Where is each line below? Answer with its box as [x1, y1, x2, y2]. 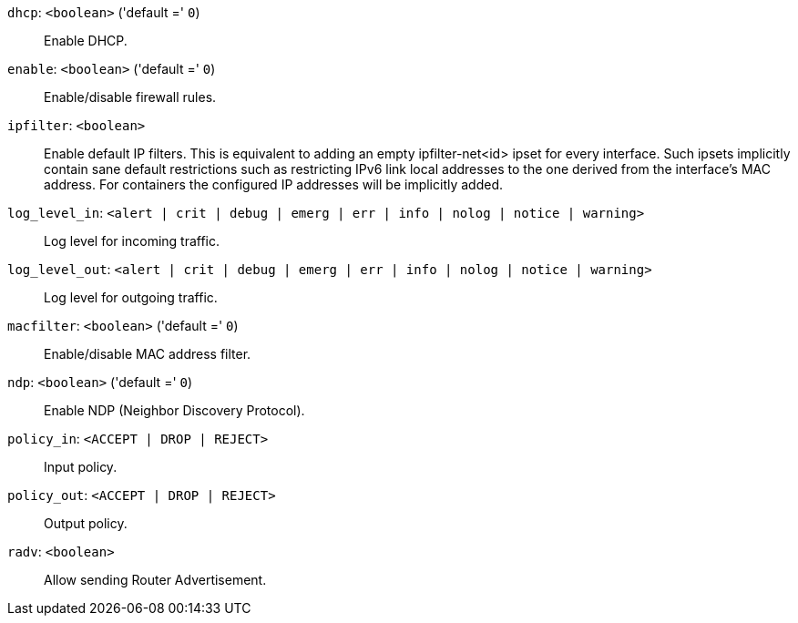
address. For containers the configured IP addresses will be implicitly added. [44, 177, 503, 192]
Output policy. [44, 516, 128, 531]
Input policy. [44, 459, 118, 475]
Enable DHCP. [44, 33, 128, 48]
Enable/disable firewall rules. [44, 89, 217, 105]
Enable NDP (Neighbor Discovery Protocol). [44, 403, 305, 418]
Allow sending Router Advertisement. [44, 572, 267, 587]
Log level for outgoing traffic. [44, 290, 218, 305]
